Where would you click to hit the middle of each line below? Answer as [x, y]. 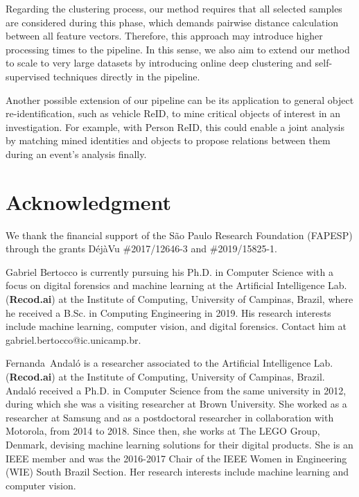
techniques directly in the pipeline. [126, 76]
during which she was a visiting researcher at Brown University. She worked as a [176, 404]
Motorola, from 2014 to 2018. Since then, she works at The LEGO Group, [163, 431]
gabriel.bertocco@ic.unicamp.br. [73, 339]
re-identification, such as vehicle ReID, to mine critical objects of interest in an [173, 113]
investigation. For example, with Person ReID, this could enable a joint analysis [175, 127]
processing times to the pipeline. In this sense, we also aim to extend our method [178, 49]
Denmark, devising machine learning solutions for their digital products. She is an [179, 444]
